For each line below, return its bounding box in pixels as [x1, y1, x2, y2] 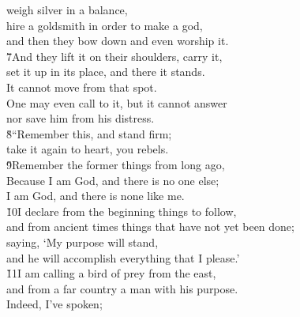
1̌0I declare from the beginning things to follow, [6, 202, 237, 219]
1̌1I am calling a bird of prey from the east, [6, 265, 216, 281]
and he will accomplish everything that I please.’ [6, 249, 240, 266]
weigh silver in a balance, [6, 2, 128, 17]
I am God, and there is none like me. [6, 187, 185, 204]
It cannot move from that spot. [6, 78, 157, 95]
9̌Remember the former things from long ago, [6, 156, 225, 172]
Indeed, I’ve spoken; [6, 296, 103, 312]
